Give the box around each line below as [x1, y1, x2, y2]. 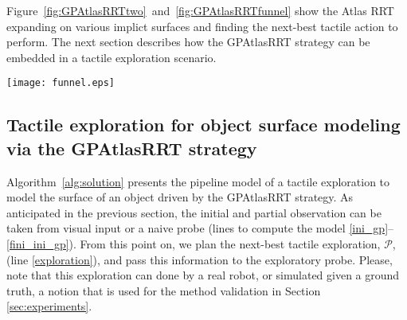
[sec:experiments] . [6, 298, 92, 314]
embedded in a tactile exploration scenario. [6, 49, 217, 65]
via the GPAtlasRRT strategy [6, 135, 257, 160]
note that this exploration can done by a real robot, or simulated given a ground [6, 267, 400, 283]
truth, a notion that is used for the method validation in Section [6, 282, 321, 299]
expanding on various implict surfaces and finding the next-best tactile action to [6, 18, 398, 34]
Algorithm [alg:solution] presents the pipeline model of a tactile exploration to [6, 173, 390, 189]
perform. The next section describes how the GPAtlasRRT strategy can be [6, 33, 370, 50]
